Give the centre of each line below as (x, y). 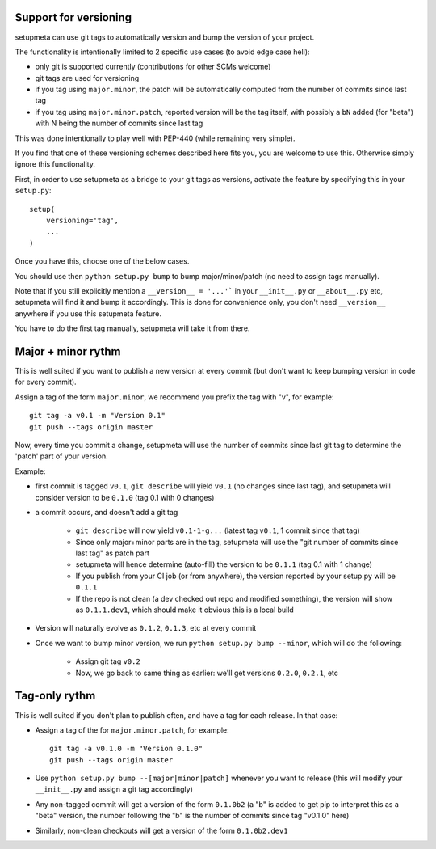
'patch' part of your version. (61, 456)
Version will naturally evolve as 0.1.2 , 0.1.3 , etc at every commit (146, 628)
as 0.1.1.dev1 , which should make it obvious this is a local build (184, 610)
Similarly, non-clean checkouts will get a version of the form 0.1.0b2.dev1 (161, 830)
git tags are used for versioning (87, 78)
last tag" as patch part (112, 553)
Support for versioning (73, 17)
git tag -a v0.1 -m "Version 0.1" (97, 416)
